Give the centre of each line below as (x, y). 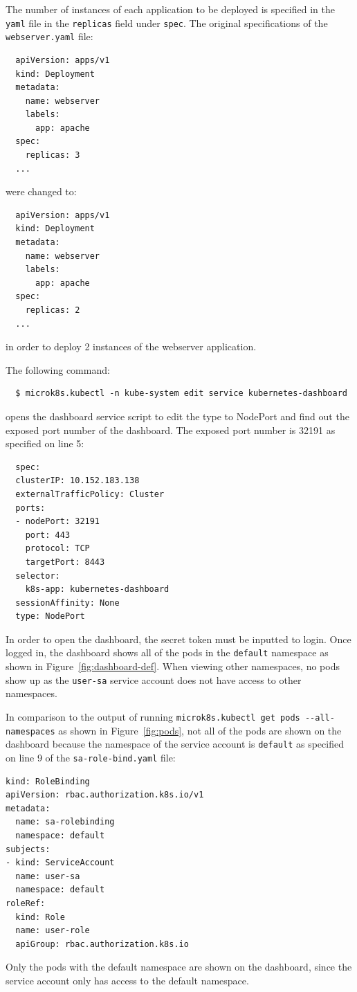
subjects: (28, 849)
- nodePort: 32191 (58, 522)
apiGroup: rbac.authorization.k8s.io (102, 944)
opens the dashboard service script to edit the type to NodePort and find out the (177, 416)
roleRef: (26, 903)
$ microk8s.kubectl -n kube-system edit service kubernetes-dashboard (181, 394)
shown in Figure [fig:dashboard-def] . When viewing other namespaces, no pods (173, 666)
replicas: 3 (53, 155)
